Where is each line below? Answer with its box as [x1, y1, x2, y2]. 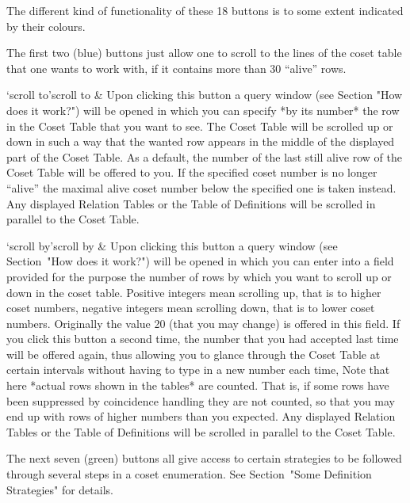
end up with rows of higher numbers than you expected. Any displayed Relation [6, 408, 396, 425]
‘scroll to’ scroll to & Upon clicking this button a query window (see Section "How [6, 86, 403, 103]
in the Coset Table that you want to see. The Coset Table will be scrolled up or [6, 117, 393, 134]
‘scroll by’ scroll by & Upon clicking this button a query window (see [6, 237, 338, 253]
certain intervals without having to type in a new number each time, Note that [6, 361, 390, 378]
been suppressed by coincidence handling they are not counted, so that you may [6, 392, 395, 409]
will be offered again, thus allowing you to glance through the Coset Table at [6, 345, 381, 362]
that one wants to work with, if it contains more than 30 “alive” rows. [6, 59, 347, 76]
